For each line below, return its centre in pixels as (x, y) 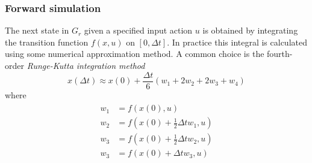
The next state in (37, 30)
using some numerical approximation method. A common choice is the (135, 54)
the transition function (47, 42)
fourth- (280, 54)
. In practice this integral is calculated (237, 42)
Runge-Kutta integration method (86, 65)
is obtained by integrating (250, 30)
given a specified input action (138, 30)
